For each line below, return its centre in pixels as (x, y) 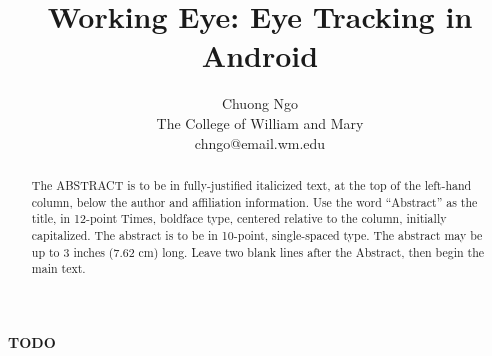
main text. (58, 268)
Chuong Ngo (260, 103)
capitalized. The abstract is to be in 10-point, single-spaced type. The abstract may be (257, 234)
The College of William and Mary (260, 122)
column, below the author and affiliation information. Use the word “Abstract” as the (254, 201)
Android (260, 55)
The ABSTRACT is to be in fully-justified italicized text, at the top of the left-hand (251, 184)
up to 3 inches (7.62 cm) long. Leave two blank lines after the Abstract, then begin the (258, 251)
